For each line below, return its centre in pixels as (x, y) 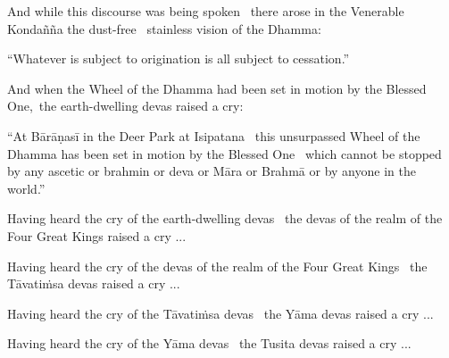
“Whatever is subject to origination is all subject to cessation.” (179, 58)
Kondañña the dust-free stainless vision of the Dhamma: (164, 28)
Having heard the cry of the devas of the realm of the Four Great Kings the (217, 266)
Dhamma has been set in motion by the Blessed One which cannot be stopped (224, 153)
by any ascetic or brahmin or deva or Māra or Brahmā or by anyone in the (212, 171)
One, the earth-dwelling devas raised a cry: (125, 106)
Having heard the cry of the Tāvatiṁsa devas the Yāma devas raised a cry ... (220, 313)
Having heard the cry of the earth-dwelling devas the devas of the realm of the (225, 218)
